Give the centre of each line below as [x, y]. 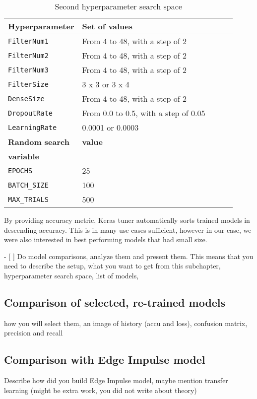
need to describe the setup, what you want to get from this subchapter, [112, 266]
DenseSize [26, 99]
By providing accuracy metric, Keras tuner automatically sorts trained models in [127, 220]
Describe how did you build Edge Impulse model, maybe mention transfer [116, 380]
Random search [39, 142]
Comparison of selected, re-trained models [115, 302]
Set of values [107, 26]
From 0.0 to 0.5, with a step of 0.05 [144, 113]
